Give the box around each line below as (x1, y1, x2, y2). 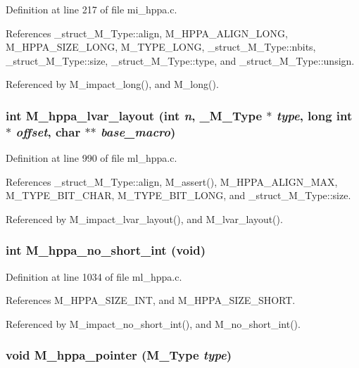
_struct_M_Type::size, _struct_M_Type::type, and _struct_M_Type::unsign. (6, 53, 355, 68)
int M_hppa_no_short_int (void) (6, 241, 206, 259)
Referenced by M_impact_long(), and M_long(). (6, 77, 219, 91)
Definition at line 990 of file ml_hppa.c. (6, 151, 177, 165)
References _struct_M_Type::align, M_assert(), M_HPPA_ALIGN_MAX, (6, 174, 338, 189)
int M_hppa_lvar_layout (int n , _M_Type (6, 106, 262, 124)
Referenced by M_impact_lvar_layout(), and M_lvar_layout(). (6, 211, 283, 226)
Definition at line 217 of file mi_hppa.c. (6, 2, 177, 16)
